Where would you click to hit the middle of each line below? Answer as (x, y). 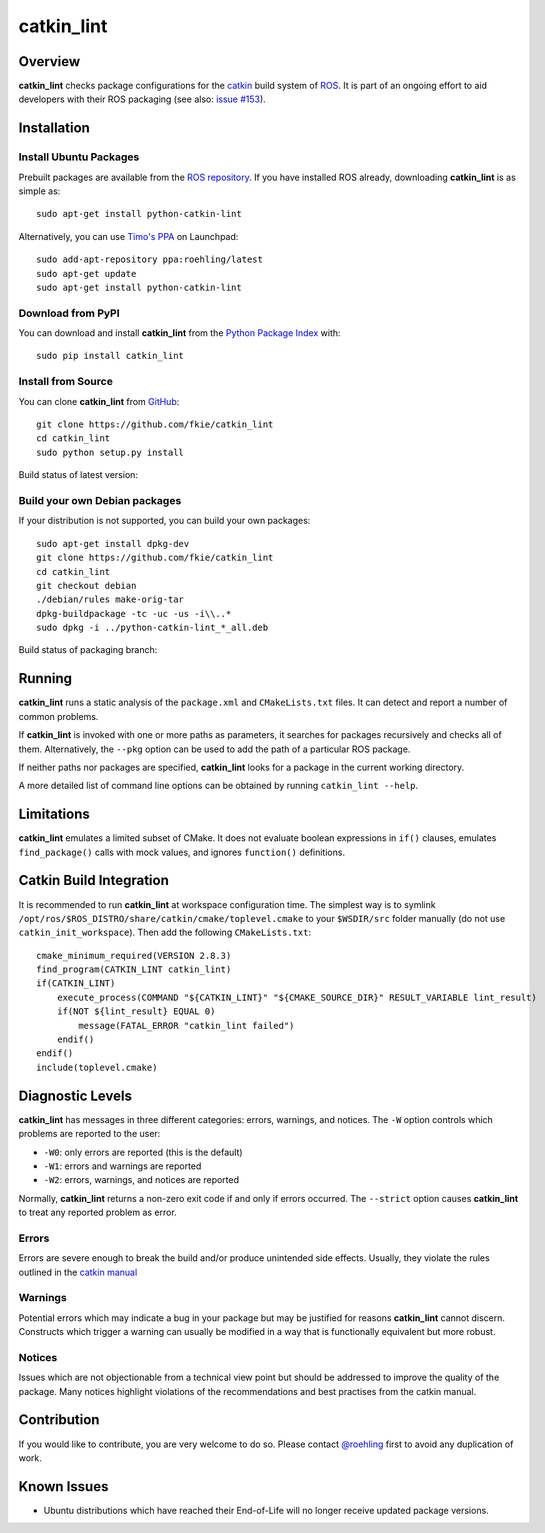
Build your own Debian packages (100, 500)
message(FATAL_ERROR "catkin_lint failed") (186, 1025)
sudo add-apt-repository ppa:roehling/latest (150, 259)
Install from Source (66, 382)
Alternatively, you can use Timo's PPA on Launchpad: (128, 236)
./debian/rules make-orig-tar (110, 599)
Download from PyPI (69, 313)
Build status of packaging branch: (88, 650)
